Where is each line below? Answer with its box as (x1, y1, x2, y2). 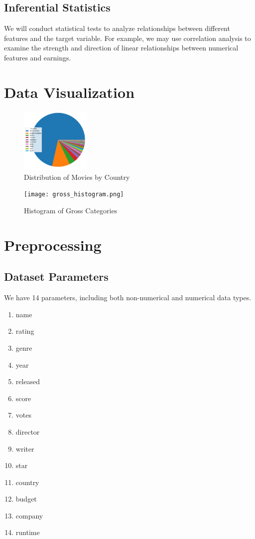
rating (15, 326, 34, 336)
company (15, 510, 43, 521)
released (15, 376, 40, 387)
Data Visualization (4, 81, 135, 102)
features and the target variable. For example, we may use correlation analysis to (4, 32, 251, 43)
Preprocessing (4, 234, 102, 255)
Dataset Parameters (4, 269, 109, 284)
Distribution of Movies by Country (24, 171, 130, 182)
